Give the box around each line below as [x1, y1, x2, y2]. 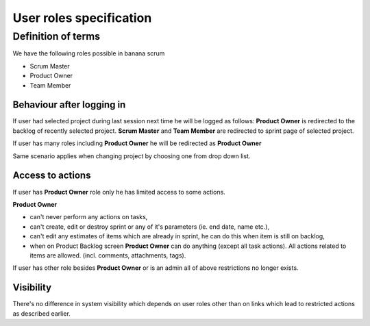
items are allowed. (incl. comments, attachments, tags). [29, 251, 186, 260]
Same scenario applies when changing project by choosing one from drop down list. [12, 151, 251, 160]
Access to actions [12, 170, 91, 181]
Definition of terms [12, 30, 101, 42]
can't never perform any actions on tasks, [29, 213, 148, 221]
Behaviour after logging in [12, 99, 126, 111]
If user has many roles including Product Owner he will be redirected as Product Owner [12, 139, 262, 147]
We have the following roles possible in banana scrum [12, 49, 165, 58]
